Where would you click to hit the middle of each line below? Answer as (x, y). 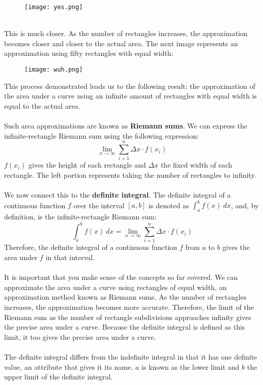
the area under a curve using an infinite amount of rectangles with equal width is (131, 96)
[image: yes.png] (54, 7)
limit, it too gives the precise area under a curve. (80, 336)
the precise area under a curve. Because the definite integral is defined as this (125, 327)
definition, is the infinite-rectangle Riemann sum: (80, 217)
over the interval (99, 205)
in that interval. (70, 257)
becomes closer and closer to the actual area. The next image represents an (121, 43)
